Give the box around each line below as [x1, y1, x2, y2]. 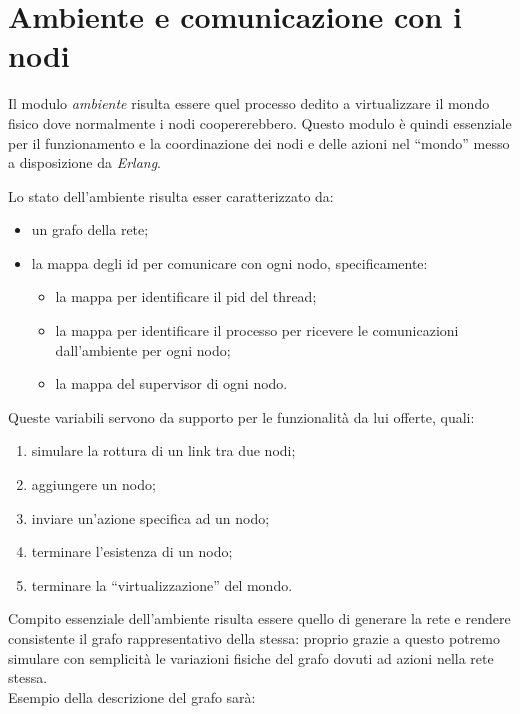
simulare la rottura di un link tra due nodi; [31, 440, 296, 461]
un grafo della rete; [31, 219, 149, 240]
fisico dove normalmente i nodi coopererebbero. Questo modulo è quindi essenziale [8, 112, 512, 133]
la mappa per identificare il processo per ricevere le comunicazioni [55, 320, 459, 341]
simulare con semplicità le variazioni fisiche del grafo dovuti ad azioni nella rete [8, 647, 494, 668]
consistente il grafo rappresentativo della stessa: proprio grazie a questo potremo [8, 628, 500, 648]
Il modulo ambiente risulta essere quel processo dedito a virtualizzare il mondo [8, 93, 490, 114]
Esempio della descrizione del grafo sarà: [8, 686, 256, 707]
